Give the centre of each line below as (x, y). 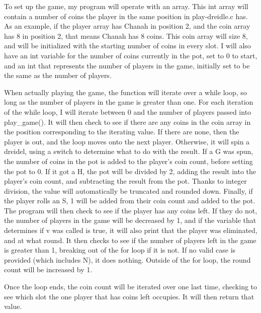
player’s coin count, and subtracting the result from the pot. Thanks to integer (125, 181)
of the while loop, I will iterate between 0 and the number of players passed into (128, 111)
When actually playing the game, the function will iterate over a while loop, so (125, 92)
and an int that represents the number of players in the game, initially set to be (127, 65)
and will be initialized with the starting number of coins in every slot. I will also (127, 46)
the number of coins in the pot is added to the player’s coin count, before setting (128, 161)
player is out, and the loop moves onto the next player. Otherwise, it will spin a (127, 141)
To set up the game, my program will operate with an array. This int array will (126, 6)
